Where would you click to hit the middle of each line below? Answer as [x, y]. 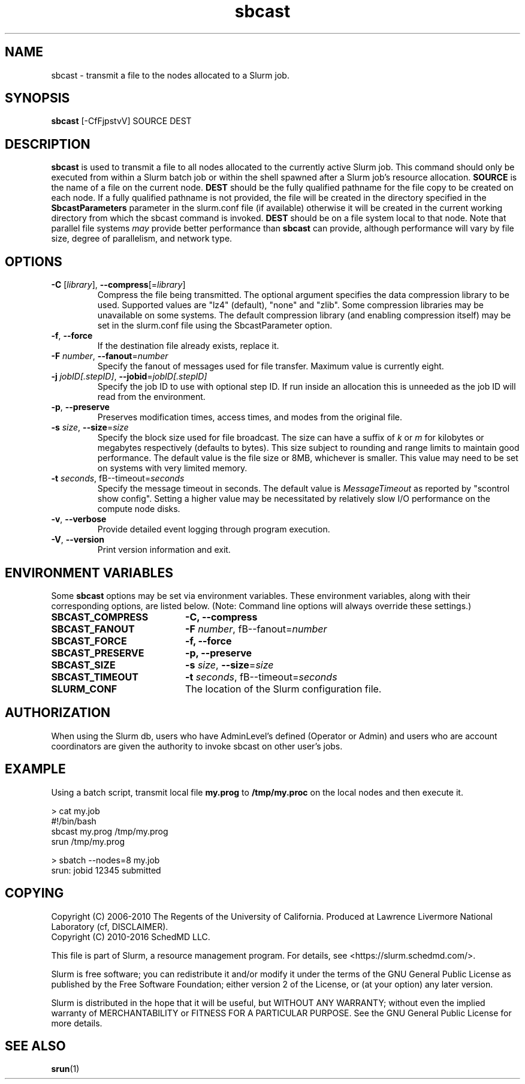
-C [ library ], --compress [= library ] [118, 285]
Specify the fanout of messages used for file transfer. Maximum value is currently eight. [271, 366]
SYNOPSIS [37, 98]
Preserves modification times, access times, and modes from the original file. [250, 417]
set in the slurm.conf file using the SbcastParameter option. [215, 326]
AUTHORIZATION [58, 713]
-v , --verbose [79, 519]
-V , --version [78, 540]
